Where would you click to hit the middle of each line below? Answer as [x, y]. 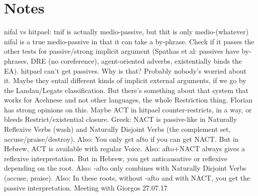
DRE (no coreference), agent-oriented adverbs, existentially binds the [136, 60]
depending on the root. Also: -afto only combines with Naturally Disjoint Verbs [125, 168]
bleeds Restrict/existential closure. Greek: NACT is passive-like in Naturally [121, 119]
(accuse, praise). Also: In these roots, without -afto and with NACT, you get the [127, 178]
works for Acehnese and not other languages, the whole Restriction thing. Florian [128, 100]
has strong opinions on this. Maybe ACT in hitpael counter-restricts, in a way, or [128, 109]
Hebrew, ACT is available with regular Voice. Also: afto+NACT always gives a [125, 148]
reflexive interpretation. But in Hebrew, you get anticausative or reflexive [116, 158]
